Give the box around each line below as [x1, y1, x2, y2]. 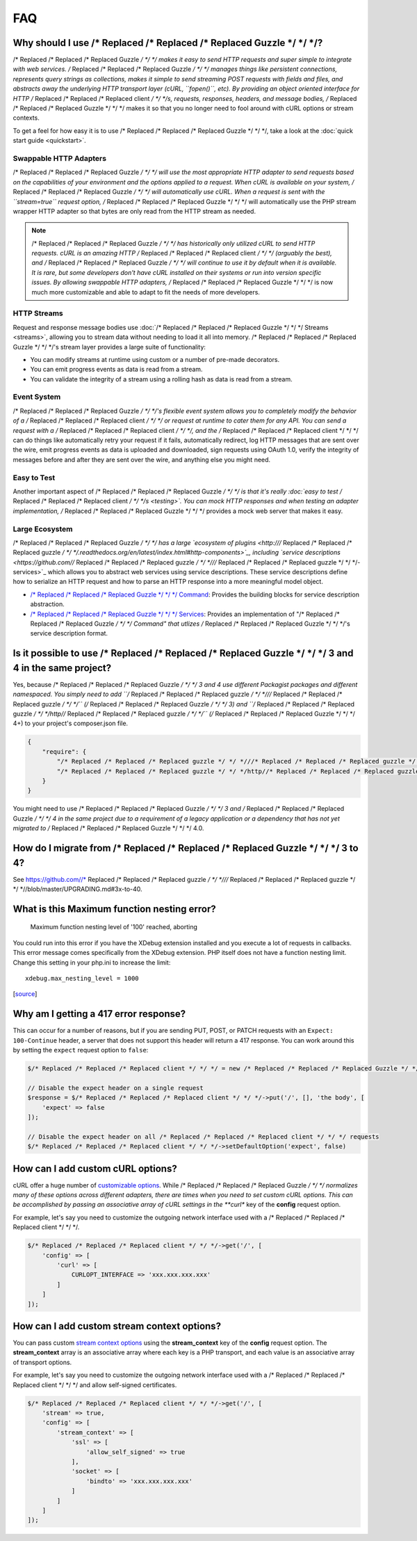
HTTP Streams [13, 308, 63, 318]
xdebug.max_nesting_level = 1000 [25, 974, 139, 983]
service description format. [30, 629, 108, 638]
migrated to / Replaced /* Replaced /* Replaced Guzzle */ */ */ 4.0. [13, 824, 204, 832]
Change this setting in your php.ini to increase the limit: [13, 958, 171, 967]
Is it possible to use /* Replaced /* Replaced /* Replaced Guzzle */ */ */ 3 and [13, 647, 354, 659]
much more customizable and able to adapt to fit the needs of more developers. [31, 287, 261, 296]
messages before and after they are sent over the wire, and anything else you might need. [13, 455, 271, 464]
